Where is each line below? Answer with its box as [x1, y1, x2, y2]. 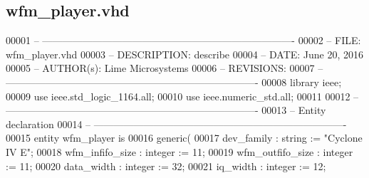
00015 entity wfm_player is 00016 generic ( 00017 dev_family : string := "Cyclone [6, 130, 363, 145]
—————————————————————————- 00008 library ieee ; [6, 74, 342, 89]
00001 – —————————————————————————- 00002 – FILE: [6, 33, 361, 48]
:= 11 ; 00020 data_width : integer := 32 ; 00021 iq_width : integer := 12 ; [6, 158, 326, 173]
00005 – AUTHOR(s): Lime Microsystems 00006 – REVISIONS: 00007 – [6, 61, 323, 75]
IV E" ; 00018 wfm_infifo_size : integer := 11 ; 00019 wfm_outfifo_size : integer [6, 144, 353, 159]
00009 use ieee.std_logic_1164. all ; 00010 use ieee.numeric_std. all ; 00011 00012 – [6, 88, 359, 103]
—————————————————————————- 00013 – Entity [6, 103, 326, 117]
